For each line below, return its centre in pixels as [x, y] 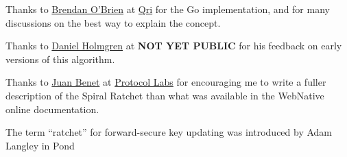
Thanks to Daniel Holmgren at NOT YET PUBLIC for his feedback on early [174, 46]
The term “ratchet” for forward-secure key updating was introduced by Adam [169, 132]
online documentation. [52, 109]
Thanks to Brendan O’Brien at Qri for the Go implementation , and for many [168, 9]
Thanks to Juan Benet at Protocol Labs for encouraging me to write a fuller [166, 82]
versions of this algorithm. [60, 59]
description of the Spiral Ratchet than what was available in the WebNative [165, 95]
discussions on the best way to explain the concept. [113, 22]
